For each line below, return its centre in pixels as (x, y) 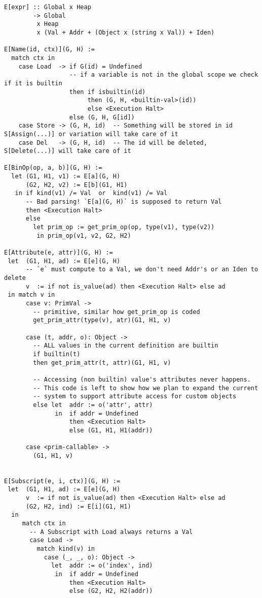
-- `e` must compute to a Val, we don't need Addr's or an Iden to (142, 270)
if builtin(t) (57, 354)
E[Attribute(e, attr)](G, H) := (59, 253)
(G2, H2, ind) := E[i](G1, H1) (78, 506)
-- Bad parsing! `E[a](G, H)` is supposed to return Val (124, 202)
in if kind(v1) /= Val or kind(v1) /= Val (91, 193)
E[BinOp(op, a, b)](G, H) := (53, 168)
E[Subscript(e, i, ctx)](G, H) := (62, 481)
